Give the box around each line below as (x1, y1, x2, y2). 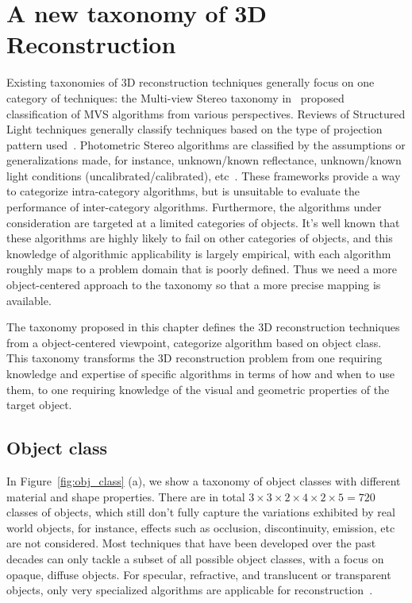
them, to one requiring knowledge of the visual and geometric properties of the (6, 381, 390, 397)
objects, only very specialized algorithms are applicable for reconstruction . (6, 582, 373, 598)
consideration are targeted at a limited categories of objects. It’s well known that (6, 214, 400, 230)
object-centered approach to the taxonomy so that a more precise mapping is (6, 276, 381, 293)
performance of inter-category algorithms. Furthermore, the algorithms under (6, 199, 382, 215)
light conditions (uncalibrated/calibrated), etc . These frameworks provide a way (6, 167, 401, 184)
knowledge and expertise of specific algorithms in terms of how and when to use (6, 365, 395, 381)
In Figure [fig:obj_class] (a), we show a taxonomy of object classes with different (6, 472, 401, 489)
